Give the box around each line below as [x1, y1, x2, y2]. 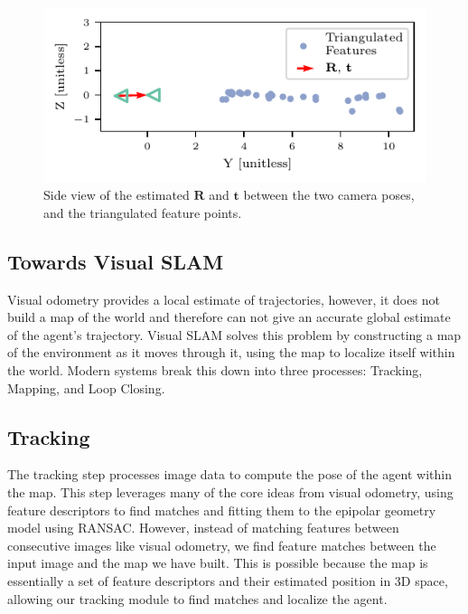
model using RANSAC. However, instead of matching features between [7, 518, 399, 537]
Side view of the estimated [43, 185, 190, 204]
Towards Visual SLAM [7, 247, 224, 275]
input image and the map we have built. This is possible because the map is [7, 553, 428, 572]
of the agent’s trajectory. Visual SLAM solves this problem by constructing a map [7, 325, 462, 344]
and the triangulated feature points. [43, 203, 242, 222]
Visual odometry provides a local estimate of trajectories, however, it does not [7, 289, 440, 308]
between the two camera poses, [243, 185, 415, 204]
